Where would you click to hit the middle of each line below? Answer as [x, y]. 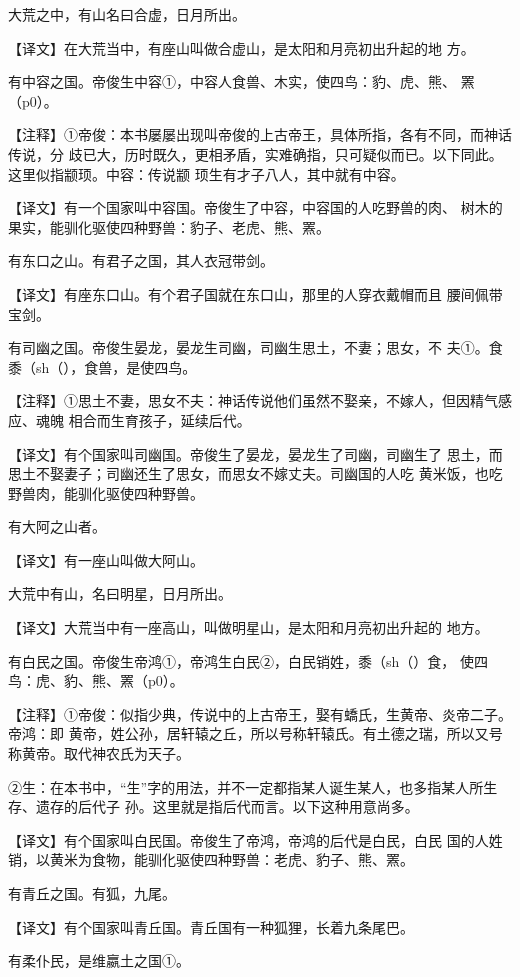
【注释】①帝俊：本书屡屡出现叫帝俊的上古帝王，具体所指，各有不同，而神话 [260, 134]
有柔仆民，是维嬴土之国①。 [99, 960]
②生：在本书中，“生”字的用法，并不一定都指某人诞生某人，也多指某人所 [246, 786]
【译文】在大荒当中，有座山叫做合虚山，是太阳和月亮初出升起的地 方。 [241, 47]
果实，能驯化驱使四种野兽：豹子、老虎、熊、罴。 [169, 226]
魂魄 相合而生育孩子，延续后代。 [143, 419]
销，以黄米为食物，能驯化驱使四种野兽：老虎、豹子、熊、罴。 [211, 859]
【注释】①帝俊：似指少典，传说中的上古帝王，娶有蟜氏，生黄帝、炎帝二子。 [260, 713]
